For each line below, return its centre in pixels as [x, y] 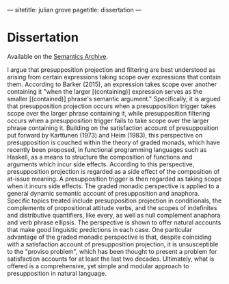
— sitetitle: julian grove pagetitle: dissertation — [75, 10]
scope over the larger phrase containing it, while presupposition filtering [109, 113]
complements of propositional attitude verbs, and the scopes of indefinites [112, 207]
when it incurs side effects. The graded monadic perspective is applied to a [113, 186]
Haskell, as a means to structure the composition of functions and [100, 157]
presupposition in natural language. [57, 273]
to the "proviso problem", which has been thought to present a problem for [112, 251]
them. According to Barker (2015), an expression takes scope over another [112, 84]
